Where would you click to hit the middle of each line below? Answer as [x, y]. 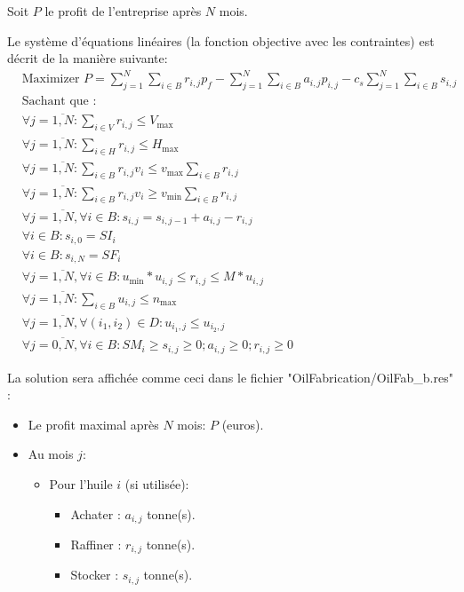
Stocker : [95, 575]
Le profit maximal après [93, 424]
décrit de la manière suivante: [88, 58]
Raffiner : [96, 544]
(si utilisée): [157, 483]
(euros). [243, 424]
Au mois [51, 454]
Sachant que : [59, 102]
